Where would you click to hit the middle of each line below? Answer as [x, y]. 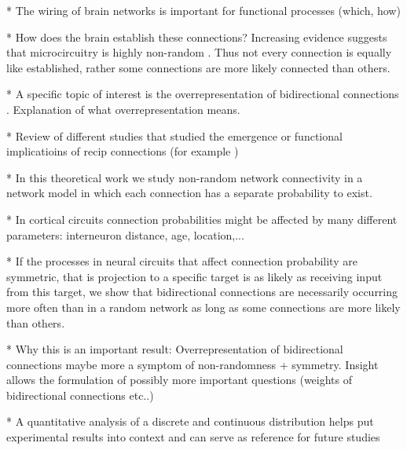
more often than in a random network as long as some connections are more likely [203, 307]
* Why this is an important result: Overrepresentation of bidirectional [175, 349]
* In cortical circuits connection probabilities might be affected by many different [202, 219]
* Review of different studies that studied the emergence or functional [174, 135]
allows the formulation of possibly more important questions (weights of [180, 380]
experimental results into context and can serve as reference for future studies [193, 437]
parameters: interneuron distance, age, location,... [125, 234]
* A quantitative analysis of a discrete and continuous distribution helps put [190, 421]
